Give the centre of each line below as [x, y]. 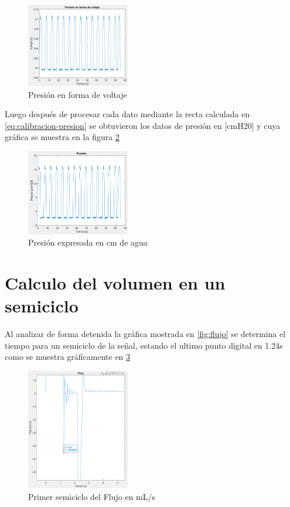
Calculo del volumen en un [115, 283]
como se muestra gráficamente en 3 [68, 357]
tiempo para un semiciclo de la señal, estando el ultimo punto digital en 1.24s [144, 345]
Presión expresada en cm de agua [88, 242]
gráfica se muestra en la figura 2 [62, 137]
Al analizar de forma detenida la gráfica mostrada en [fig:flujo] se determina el [145, 334]
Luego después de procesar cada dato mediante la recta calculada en [127, 114]
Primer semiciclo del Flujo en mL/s [92, 496]
